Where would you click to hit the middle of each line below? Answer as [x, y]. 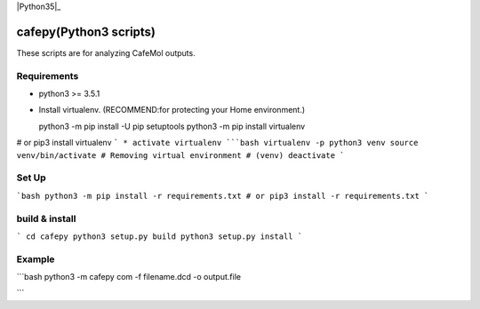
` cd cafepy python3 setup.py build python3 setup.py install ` [160, 236]
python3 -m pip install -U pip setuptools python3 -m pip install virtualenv [172, 126]
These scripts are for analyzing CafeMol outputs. [106, 52]
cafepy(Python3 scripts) [86, 32]
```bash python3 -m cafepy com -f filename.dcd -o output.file [129, 277]
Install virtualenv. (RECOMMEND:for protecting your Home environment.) [172, 110]
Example [36, 259]
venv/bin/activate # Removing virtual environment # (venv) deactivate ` [181, 155]
